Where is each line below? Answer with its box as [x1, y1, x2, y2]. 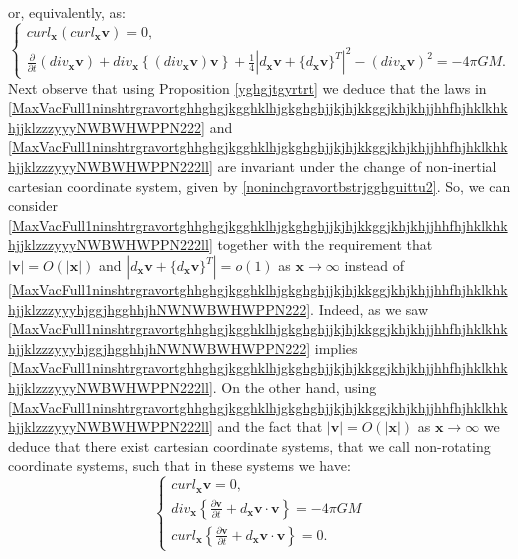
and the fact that [217, 416, 323, 437]
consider [8, 195, 58, 216]
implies [314, 337, 358, 358]
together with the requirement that [217, 234, 433, 255]
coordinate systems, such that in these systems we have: [8, 455, 351, 476]
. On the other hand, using [212, 376, 377, 397]
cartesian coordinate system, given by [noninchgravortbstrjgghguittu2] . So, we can [8, 175, 511, 196]
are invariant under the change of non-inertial [217, 156, 497, 177]
